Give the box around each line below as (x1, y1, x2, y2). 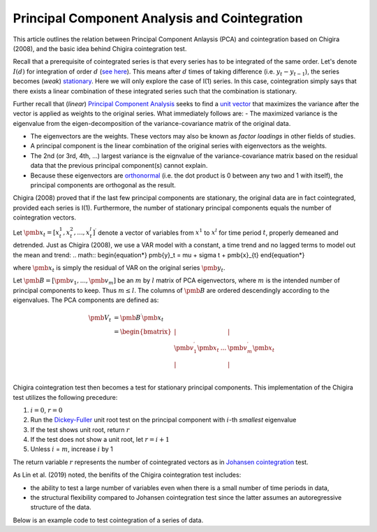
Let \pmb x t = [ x (13, 228, 59, 238)
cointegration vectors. (13, 213, 77, 222)
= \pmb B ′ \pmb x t (113, 312, 164, 323)
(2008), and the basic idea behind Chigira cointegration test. (13, 44, 187, 52)
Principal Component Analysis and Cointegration (13, 10, 303, 26)
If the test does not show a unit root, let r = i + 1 (30, 436, 170, 444)
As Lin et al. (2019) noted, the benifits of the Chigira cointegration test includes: (13, 470, 242, 479)
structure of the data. (30, 503, 91, 512)
